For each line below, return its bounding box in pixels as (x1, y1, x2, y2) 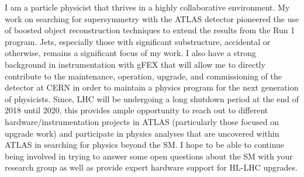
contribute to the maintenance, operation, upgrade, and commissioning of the (5, 70, 282, 82)
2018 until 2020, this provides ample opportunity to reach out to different (5, 104, 268, 116)
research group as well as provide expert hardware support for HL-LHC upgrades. (5, 161, 298, 173)
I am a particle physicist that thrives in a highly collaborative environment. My (5, 1, 290, 13)
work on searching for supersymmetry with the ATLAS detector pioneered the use (5, 12, 299, 25)
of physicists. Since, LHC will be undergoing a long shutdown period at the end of (5, 92, 299, 105)
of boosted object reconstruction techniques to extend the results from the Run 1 (5, 24, 295, 36)
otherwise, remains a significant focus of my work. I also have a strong (5, 47, 256, 59)
